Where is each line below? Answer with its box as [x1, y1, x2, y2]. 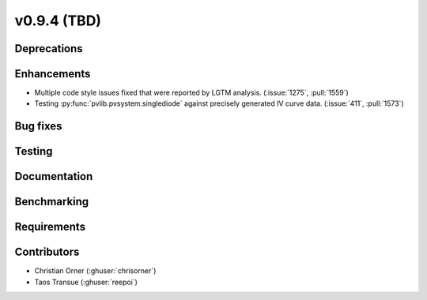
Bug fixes [14, 119, 62, 133]
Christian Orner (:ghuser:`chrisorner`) [34, 266, 157, 276]
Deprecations [14, 42, 83, 55]
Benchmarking [14, 195, 89, 208]
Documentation [14, 170, 93, 183]
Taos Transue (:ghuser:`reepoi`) [34, 277, 138, 287]
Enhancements [14, 67, 91, 81]
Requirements [14, 220, 86, 234]
